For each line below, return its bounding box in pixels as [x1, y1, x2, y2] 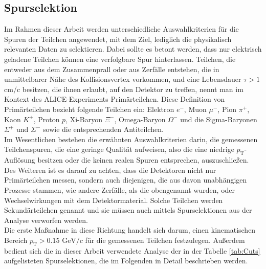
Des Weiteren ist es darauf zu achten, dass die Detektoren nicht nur [4, 164, 216, 175]
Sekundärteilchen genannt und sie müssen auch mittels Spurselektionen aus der [4, 205, 252, 215]
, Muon [184, 103, 207, 114]
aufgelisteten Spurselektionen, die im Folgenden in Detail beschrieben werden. [4, 255, 248, 266]
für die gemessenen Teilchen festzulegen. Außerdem [85, 234, 245, 245]
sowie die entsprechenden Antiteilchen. [43, 124, 164, 134]
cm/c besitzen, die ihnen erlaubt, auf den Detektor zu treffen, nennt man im [4, 83, 243, 94]
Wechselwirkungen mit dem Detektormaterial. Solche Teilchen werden [4, 194, 223, 205]
